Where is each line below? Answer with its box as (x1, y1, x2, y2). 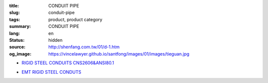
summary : (9, 24, 31, 29)
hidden (48, 37, 63, 43)
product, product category (48, 16, 103, 22)
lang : (9, 30, 20, 36)
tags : (9, 16, 20, 22)
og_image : (9, 51, 32, 56)
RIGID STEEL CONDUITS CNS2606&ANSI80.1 (21, 60, 114, 66)
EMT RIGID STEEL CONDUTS (21, 69, 81, 75)
